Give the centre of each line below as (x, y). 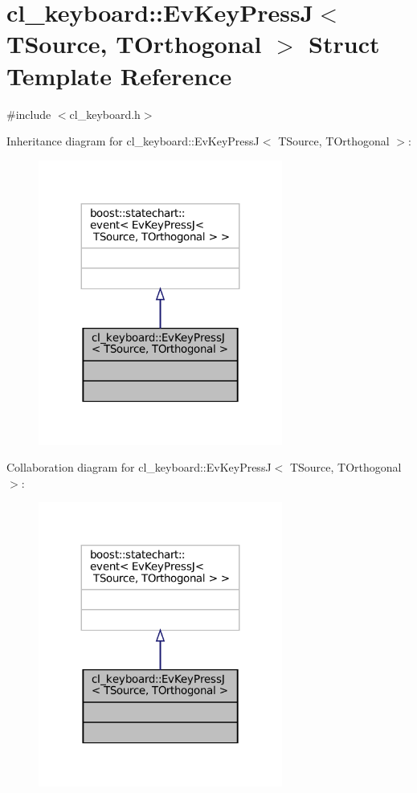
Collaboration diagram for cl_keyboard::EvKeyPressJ (139, 467)
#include (29, 114)
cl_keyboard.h (105, 114)
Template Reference (119, 75)
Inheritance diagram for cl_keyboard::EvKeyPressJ (133, 141)
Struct (344, 44)
